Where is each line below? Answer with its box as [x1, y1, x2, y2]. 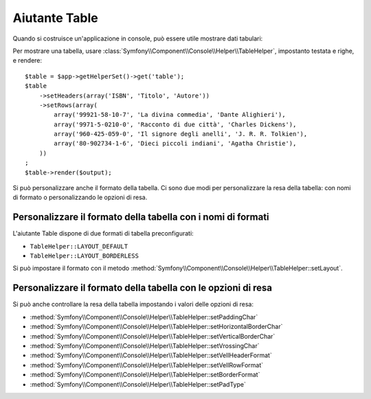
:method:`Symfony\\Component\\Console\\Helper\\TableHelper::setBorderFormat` [30, 371, 260, 379]
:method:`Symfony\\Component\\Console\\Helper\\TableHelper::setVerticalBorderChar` [30, 332, 276, 340]
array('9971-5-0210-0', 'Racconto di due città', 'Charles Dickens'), [54, 120, 297, 128]
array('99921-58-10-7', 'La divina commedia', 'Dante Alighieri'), [54, 111, 286, 119]
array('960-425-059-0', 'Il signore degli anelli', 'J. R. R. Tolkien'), [54, 130, 308, 138]
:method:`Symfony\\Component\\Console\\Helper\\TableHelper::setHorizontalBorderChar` [30, 323, 283, 331]
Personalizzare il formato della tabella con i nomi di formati [12, 212, 269, 223]
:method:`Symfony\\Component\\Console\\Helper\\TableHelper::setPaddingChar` [30, 312, 258, 321]
